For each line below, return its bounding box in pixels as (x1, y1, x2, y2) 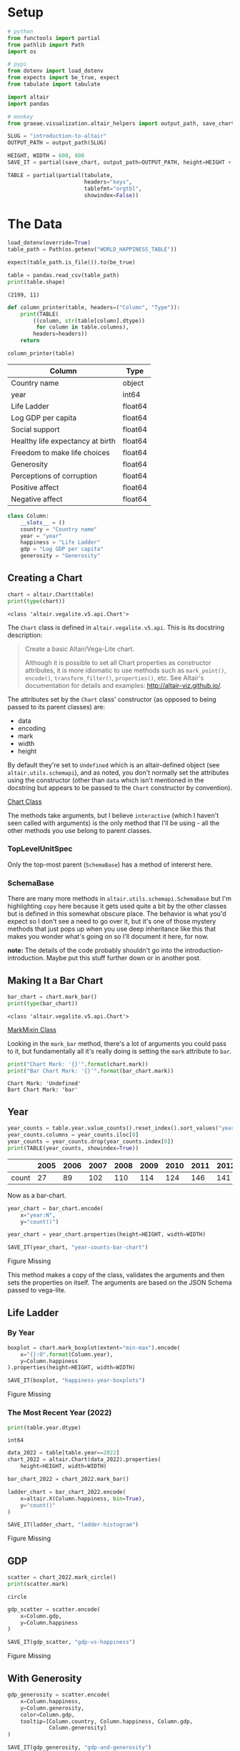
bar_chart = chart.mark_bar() (7, 993, 98, 1000)
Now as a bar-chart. (7, 1191, 66, 1199)
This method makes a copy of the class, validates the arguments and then (7, 1271, 225, 1279)
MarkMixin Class (7, 1025, 57, 1034)
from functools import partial (7, 34, 101, 41)
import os (7, 48, 37, 55)
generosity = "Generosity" (20, 552, 101, 559)
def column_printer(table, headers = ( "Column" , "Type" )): (7, 304, 181, 311)
